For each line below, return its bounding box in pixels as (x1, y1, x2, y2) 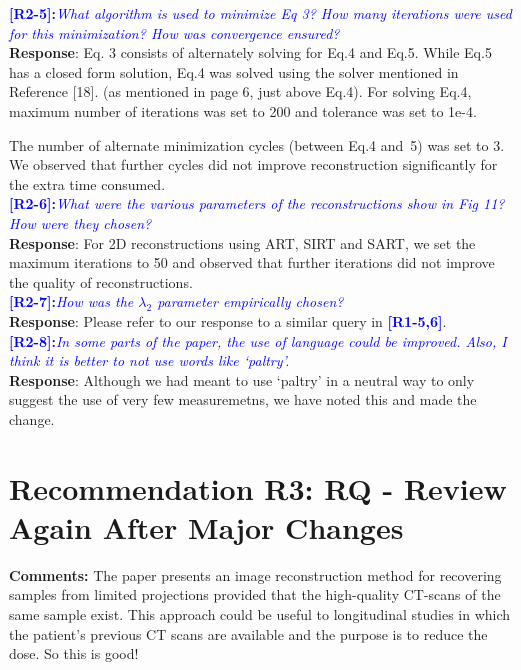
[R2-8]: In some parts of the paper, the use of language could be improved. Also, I (9, 330, 507, 351)
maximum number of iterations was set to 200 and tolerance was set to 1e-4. (9, 100, 477, 121)
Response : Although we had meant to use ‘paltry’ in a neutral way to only (9, 369, 475, 390)
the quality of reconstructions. (9, 271, 193, 292)
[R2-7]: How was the (9, 291, 134, 312)
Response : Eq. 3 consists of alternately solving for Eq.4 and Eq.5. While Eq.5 (9, 42, 492, 63)
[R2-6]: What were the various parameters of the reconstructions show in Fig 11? (9, 193, 505, 214)
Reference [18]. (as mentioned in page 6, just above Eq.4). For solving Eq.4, (9, 81, 472, 102)
